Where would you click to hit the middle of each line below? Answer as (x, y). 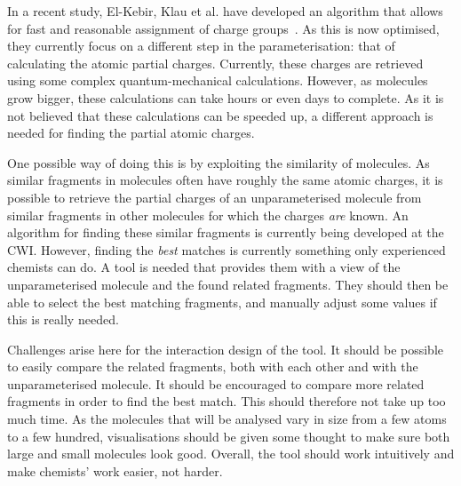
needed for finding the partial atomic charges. (131, 133)
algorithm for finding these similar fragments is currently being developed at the (226, 232)
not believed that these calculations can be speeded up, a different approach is (220, 115)
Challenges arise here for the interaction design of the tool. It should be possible (226, 349)
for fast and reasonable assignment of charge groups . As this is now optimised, (223, 28)
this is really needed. (63, 319)
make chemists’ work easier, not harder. (115, 470)
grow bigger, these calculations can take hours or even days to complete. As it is (226, 97)
